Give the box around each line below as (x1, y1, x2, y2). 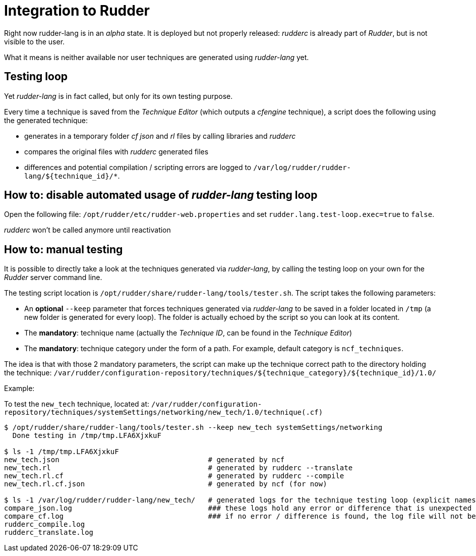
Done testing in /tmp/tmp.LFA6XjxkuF (12, 431, 161, 440)
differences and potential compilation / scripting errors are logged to (24, 162, 252, 172)
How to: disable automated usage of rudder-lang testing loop (4, 189, 318, 202)
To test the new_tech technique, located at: (4, 400, 150, 409)
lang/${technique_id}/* (24, 172, 118, 180)
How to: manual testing (4, 243, 123, 256)
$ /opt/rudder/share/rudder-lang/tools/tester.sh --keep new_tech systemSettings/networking (4, 423, 383, 432)
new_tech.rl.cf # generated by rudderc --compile (4, 472, 344, 480)
